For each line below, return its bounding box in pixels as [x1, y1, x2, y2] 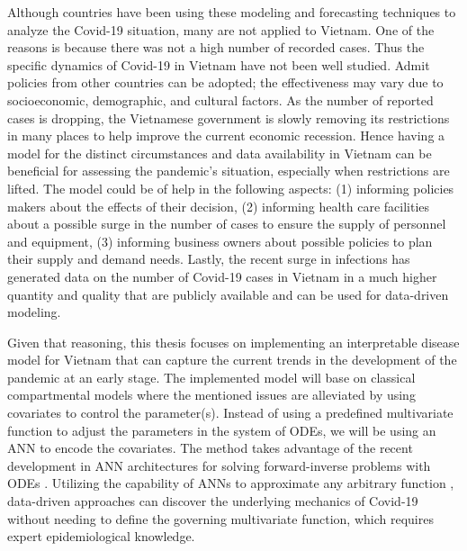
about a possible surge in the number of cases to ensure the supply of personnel [7, 214, 446, 233]
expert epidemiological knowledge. [7, 527, 195, 546]
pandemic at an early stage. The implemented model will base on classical [7, 367, 416, 386]
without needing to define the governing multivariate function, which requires [7, 509, 434, 528]
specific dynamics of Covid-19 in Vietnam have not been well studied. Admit [7, 55, 430, 74]
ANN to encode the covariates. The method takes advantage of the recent [7, 438, 413, 457]
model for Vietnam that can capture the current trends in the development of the [7, 350, 457, 369]
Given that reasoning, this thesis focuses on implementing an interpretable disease [7, 332, 460, 351]
